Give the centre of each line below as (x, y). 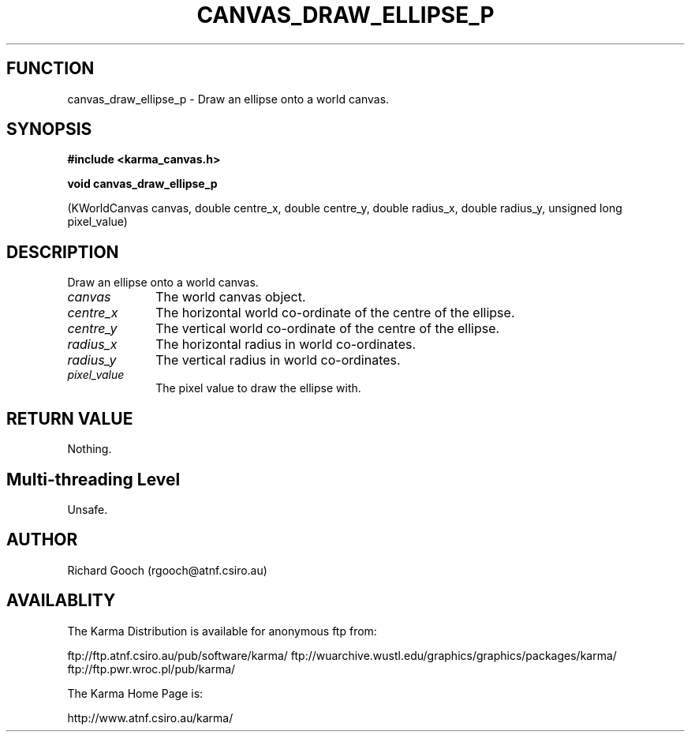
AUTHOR (42, 540)
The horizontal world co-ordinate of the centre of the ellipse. (335, 313)
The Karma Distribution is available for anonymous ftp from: (222, 631)
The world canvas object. (231, 297)
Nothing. (90, 449)
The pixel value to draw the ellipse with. (258, 388)
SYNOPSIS (49, 129)
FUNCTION (50, 69)
